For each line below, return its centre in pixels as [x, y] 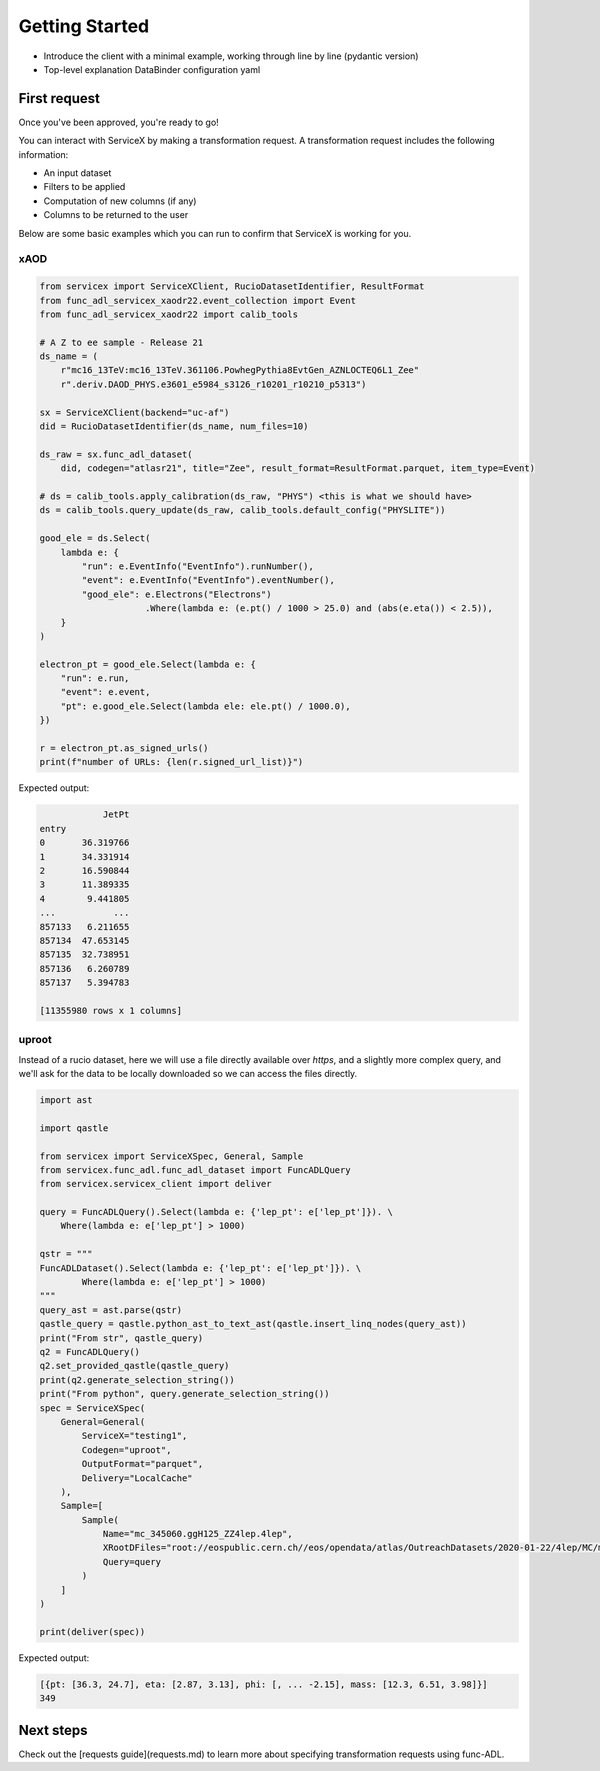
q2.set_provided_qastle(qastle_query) [134, 1366]
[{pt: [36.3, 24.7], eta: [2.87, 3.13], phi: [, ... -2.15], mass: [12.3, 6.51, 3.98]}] [264, 1684]
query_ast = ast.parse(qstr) [111, 1309]
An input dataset [77, 173]
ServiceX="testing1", [134, 1436]
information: [43, 154]
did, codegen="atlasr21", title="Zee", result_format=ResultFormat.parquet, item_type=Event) [297, 468]
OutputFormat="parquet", [142, 1464]
